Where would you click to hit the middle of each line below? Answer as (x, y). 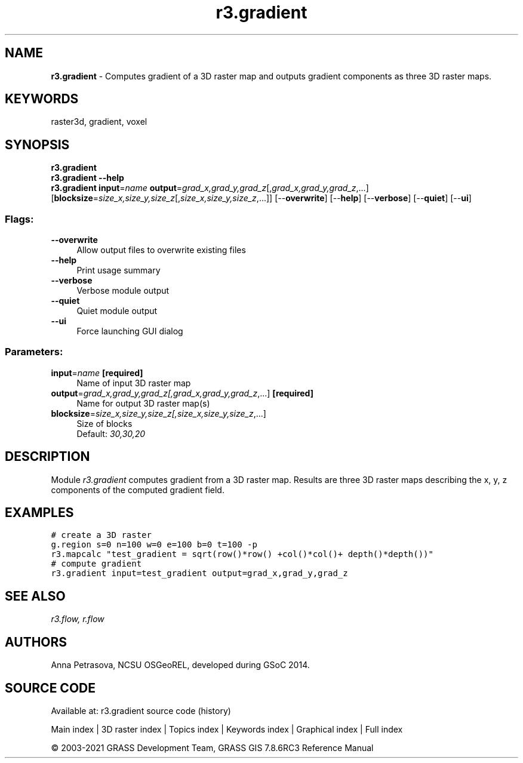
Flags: (19, 219)
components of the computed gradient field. (138, 490)
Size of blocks (104, 423)
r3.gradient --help (87, 178)
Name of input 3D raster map (134, 383)
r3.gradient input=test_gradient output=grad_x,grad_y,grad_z (199, 573)
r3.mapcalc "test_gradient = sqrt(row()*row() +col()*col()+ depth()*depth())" (242, 554)
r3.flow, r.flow (78, 619)
